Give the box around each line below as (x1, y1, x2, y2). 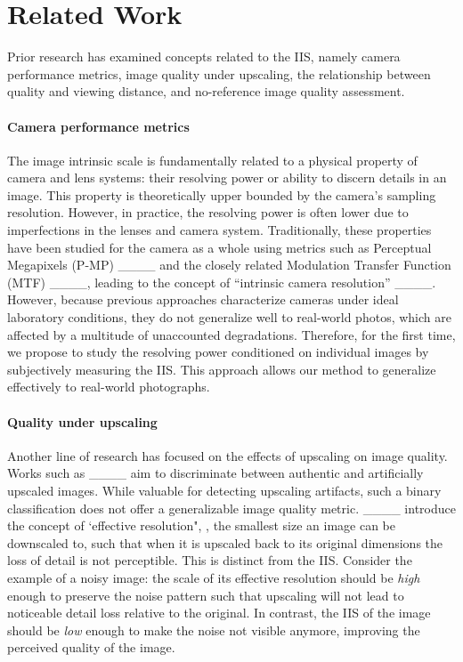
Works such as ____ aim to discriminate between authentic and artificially (7, 464, 424, 482)
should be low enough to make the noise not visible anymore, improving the (7, 620, 420, 639)
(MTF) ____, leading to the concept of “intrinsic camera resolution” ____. (7, 272, 436, 291)
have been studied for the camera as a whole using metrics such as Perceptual (7, 238, 432, 256)
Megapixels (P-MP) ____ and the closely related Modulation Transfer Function (7, 255, 451, 274)
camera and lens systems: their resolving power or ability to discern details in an (7, 168, 447, 187)
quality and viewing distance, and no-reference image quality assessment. (7, 82, 405, 101)
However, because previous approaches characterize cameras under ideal (7, 290, 399, 309)
